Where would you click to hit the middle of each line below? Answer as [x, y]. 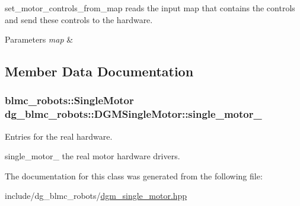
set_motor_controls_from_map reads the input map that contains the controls [150, 8]
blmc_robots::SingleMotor [69, 100]
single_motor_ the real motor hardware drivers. [92, 156]
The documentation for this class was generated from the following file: [134, 176]
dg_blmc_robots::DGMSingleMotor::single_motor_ [133, 114]
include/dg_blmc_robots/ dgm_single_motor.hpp [96, 196]
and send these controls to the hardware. [79, 19]
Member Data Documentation [99, 71]
